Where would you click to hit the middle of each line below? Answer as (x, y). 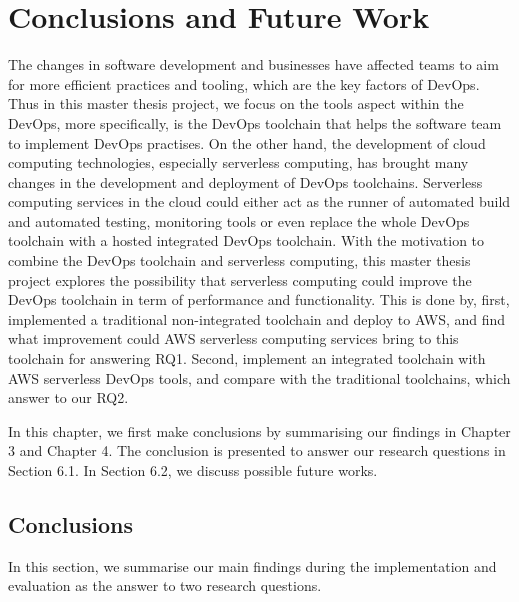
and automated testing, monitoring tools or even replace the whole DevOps (239, 220)
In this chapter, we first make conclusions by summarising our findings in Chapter (259, 430)
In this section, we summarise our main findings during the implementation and (252, 565)
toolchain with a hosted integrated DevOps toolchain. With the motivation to (246, 240)
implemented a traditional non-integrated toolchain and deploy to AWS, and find (257, 318)
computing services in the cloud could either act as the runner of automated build (259, 201)
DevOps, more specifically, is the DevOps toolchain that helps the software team (255, 122)
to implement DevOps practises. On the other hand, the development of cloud (247, 142)
